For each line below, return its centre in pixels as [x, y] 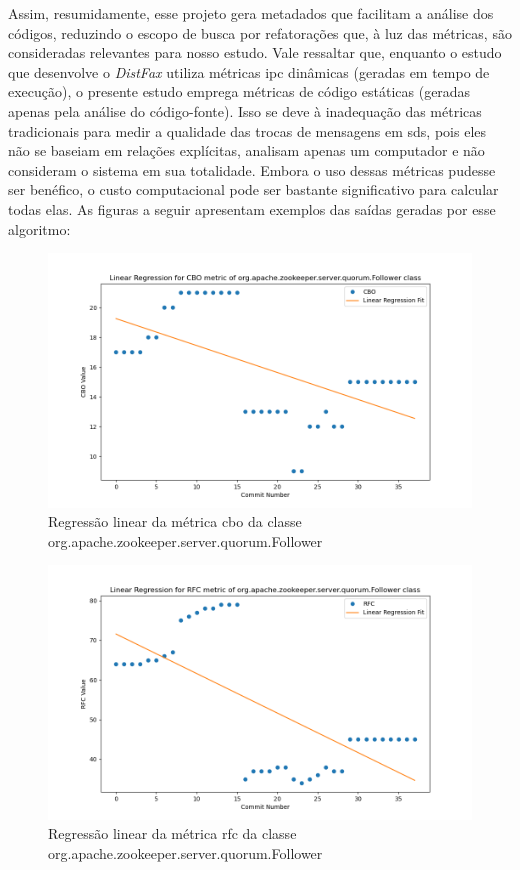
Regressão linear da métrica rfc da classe [172, 833]
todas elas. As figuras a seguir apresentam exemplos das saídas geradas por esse [252, 208]
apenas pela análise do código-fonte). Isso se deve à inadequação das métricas [245, 110]
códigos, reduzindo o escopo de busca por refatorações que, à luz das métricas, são [260, 32]
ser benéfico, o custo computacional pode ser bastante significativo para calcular [253, 189]
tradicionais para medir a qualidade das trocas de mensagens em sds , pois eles [247, 130]
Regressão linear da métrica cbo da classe [175, 521]
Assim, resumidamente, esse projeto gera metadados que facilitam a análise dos [251, 13]
